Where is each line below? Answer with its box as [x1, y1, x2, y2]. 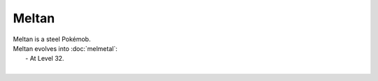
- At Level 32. [25, 54, 64, 63]
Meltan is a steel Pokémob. [13, 35, 91, 43]
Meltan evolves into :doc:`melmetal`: [13, 44, 118, 52]
